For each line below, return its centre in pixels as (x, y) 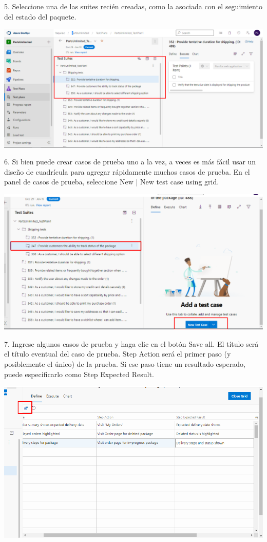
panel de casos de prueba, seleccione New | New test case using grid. (112, 182)
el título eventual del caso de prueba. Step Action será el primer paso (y (118, 354)
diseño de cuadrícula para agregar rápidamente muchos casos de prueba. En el (127, 171)
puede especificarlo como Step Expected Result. (79, 374)
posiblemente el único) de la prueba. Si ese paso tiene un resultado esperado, (125, 364)
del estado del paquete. (40, 16)
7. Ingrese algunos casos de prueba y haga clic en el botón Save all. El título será (131, 343)
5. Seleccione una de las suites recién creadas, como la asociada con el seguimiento (133, 6)
